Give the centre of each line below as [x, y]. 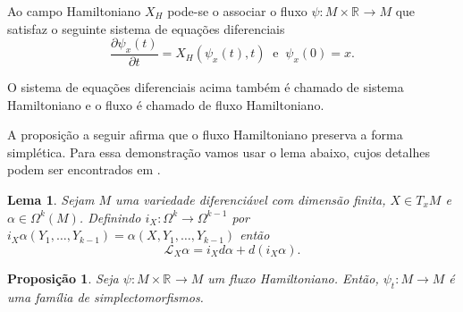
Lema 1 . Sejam [51, 199]
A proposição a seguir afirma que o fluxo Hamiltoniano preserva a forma [205, 135]
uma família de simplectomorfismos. [105, 296]
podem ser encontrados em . [84, 169]
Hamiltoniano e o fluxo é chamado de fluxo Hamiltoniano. [166, 104]
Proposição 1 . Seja [63, 278]
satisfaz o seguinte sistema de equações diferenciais [146, 28]
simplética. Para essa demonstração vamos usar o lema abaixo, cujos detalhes [219, 152]
